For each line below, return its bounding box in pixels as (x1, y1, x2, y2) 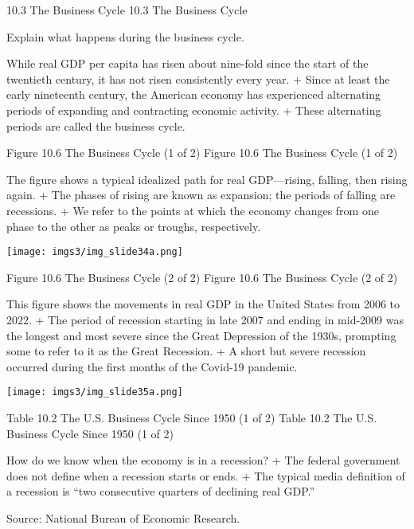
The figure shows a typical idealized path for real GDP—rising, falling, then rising (6, 170, 408, 187)
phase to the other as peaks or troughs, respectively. (6, 217, 261, 234)
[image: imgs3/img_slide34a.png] (6, 246, 183, 258)
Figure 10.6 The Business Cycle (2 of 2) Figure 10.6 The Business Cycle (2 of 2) (6, 268, 398, 285)
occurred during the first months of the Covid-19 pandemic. (6, 358, 298, 374)
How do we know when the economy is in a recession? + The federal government (6, 452, 400, 468)
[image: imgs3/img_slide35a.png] (6, 386, 183, 398)
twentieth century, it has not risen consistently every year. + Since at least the (6, 70, 390, 87)
